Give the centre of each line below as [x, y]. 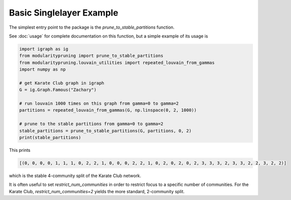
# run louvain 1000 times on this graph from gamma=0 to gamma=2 [99, 104]
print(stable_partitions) [50, 137]
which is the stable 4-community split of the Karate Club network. [75, 176]
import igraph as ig [44, 49]
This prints [20, 150]
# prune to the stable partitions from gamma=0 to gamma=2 [91, 124]
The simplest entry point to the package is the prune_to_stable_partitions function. [92, 27]
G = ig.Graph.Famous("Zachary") [58, 90]
